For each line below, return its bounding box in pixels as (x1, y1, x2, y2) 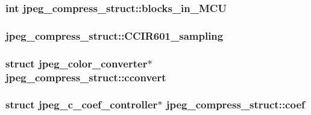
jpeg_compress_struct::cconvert (5, 69, 166, 84)
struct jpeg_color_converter (5, 55, 148, 70)
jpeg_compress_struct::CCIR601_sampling (5, 28, 224, 43)
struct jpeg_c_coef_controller (5, 97, 158, 112)
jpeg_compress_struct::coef (166, 97, 305, 112)
